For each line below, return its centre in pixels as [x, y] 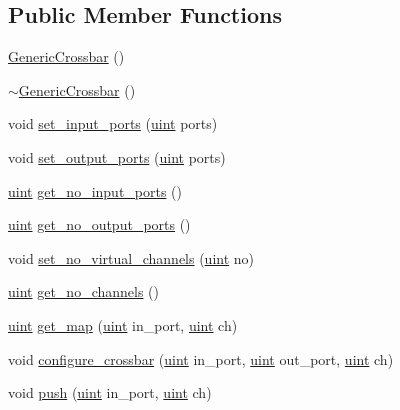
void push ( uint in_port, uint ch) [110, 392]
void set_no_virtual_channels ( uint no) [131, 257]
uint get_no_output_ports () [99, 224]
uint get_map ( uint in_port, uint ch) [123, 324]
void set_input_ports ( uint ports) [113, 123]
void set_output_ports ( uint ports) [117, 156]
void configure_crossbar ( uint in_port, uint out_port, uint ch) [201, 358]
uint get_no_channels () [83, 291]
